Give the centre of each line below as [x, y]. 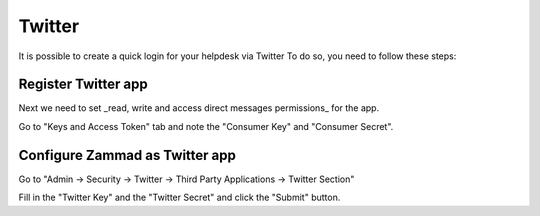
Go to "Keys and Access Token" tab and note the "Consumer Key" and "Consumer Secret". [206, 126]
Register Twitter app [83, 84]
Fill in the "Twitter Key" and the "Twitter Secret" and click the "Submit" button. [179, 197]
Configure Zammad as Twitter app [127, 155]
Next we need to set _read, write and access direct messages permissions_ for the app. [199, 108]
